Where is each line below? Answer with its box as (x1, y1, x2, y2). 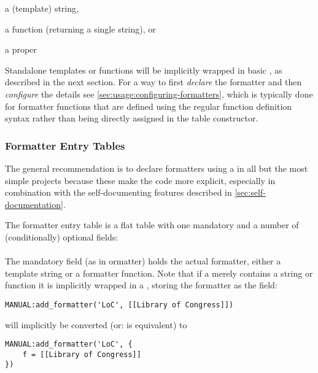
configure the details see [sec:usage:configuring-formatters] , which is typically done (5, 87, 313, 100)
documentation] (5, 198, 63, 210)
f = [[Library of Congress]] (22, 350, 141, 359)
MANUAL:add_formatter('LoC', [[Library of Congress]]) (5, 300, 234, 309)
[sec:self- (235, 186, 266, 199)
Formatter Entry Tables (5, 137, 125, 153)
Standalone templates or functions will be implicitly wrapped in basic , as (5, 63, 282, 76)
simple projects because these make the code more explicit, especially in (5, 174, 276, 186)
